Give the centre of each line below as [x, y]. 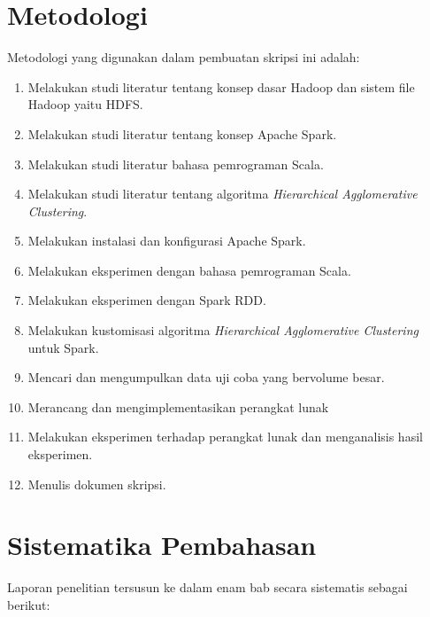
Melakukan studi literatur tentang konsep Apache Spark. [182, 133]
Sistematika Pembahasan [162, 545]
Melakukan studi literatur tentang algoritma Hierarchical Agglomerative [223, 194]
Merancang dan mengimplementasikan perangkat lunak [178, 406]
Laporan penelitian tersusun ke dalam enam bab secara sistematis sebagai [207, 587]
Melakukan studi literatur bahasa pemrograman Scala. [176, 164]
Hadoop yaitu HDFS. [85, 104]
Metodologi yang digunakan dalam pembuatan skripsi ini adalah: [184, 57]
